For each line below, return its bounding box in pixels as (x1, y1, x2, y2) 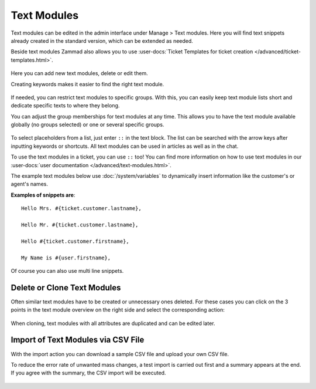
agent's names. (11, 181, 48, 188)
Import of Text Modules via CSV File (11, 335, 145, 345)
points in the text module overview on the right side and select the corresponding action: (11, 306, 225, 313)
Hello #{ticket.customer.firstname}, (21, 238, 130, 245)
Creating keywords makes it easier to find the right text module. (11, 80, 164, 87)
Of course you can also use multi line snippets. (11, 267, 124, 274)
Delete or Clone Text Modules (11, 282, 121, 293)
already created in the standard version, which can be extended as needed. (11, 37, 193, 44)
